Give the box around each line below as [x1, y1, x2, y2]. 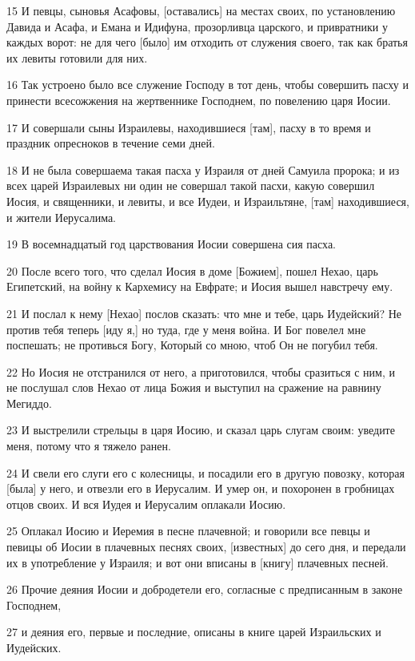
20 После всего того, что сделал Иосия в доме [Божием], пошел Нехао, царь [6, 262, 378, 279]
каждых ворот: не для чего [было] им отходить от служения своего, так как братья [6, 34, 408, 50]
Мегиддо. [6, 394, 52, 411]
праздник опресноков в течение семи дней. [6, 135, 215, 151]
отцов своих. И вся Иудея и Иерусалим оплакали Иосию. [6, 495, 286, 512]
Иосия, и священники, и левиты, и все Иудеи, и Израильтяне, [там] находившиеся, [6, 192, 409, 209]
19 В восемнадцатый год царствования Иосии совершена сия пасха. [6, 236, 336, 252]
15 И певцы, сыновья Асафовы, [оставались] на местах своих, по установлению [6, 2, 396, 18]
